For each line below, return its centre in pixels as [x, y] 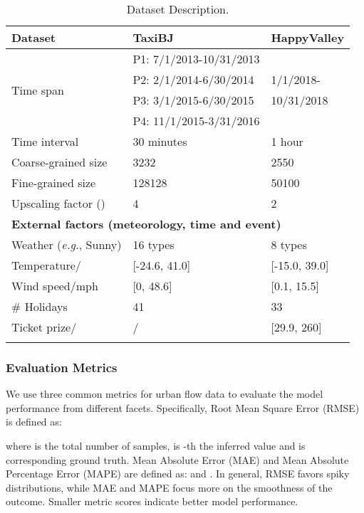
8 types [289, 244]
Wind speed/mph [55, 286]
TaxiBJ [154, 37]
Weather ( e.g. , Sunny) [67, 244]
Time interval [45, 141]
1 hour [287, 141]
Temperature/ [46, 265]
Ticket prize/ [44, 327]
